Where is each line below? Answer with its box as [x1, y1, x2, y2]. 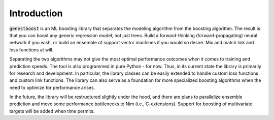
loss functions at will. [9, 46, 54, 53]
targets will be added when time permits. [9, 108, 95, 114]
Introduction [9, 8, 63, 19]
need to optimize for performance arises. [9, 84, 95, 91]
